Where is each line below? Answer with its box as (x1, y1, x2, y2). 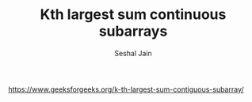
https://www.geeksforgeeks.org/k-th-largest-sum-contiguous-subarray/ (8, 85, 244, 94)
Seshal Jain (114, 48, 152, 58)
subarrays (98, 22, 168, 40)
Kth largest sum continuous (40, 6, 227, 24)
